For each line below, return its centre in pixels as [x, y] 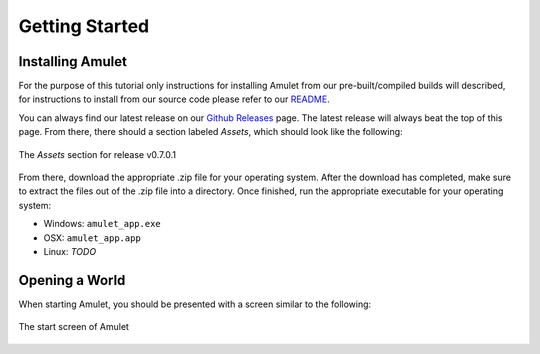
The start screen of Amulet [74, 327]
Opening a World [72, 280]
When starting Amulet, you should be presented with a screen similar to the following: [195, 304]
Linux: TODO [70, 251]
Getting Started [84, 26]
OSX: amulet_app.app [92, 237]
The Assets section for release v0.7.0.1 [97, 154]
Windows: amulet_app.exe [102, 224]
